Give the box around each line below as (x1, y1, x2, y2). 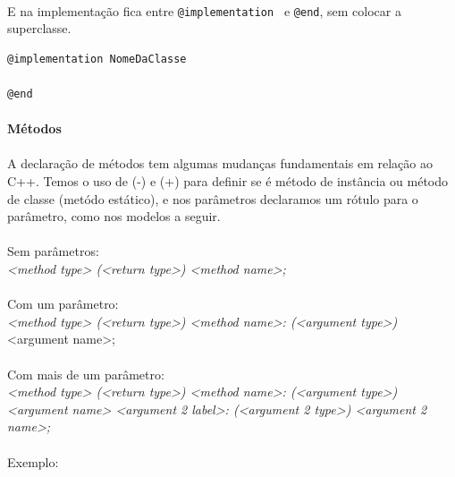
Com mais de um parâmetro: (7, 364, 164, 383)
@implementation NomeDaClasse (7, 52, 187, 65)
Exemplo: (7, 452, 59, 471)
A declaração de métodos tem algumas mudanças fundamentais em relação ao (7, 154, 433, 173)
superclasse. (7, 19, 72, 38)
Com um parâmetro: (7, 294, 119, 313)
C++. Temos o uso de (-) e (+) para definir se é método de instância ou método (7, 172, 449, 190)
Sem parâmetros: (7, 242, 99, 260)
